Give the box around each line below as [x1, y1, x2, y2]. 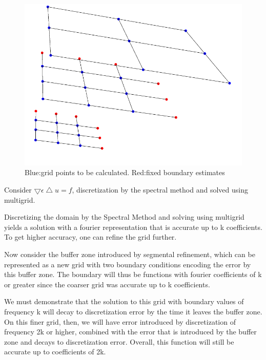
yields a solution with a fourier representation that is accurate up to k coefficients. [4, 221, 262, 232]
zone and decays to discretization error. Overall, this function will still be [4, 336, 234, 347]
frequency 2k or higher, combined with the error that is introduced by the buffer [4, 326, 257, 337]
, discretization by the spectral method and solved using [72, 184, 248, 195]
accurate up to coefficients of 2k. [4, 346, 106, 357]
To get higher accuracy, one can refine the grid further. [4, 231, 177, 242]
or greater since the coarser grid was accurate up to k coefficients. [4, 279, 210, 289]
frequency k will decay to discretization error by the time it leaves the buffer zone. [4, 306, 262, 316]
